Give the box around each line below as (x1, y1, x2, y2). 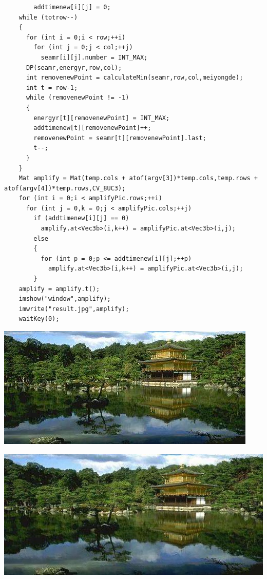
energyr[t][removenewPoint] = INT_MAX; (33, 114, 170, 122)
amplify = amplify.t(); (18, 285, 100, 293)
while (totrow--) (18, 13, 78, 21)
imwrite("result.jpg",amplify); (18, 305, 129, 313)
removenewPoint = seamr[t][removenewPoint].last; (33, 134, 206, 142)
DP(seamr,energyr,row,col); (26, 64, 122, 71)
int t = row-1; (26, 84, 78, 91)
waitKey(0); (18, 315, 60, 323)
